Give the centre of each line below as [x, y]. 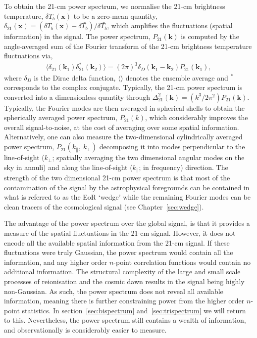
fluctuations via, [28, 56]
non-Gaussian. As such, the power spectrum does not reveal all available [114, 291]
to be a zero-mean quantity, [115, 16]
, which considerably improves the [196, 117]
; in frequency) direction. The [183, 167]
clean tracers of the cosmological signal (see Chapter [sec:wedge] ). [104, 206]
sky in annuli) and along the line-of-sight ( [68, 167]
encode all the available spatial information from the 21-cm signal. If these [117, 242]
